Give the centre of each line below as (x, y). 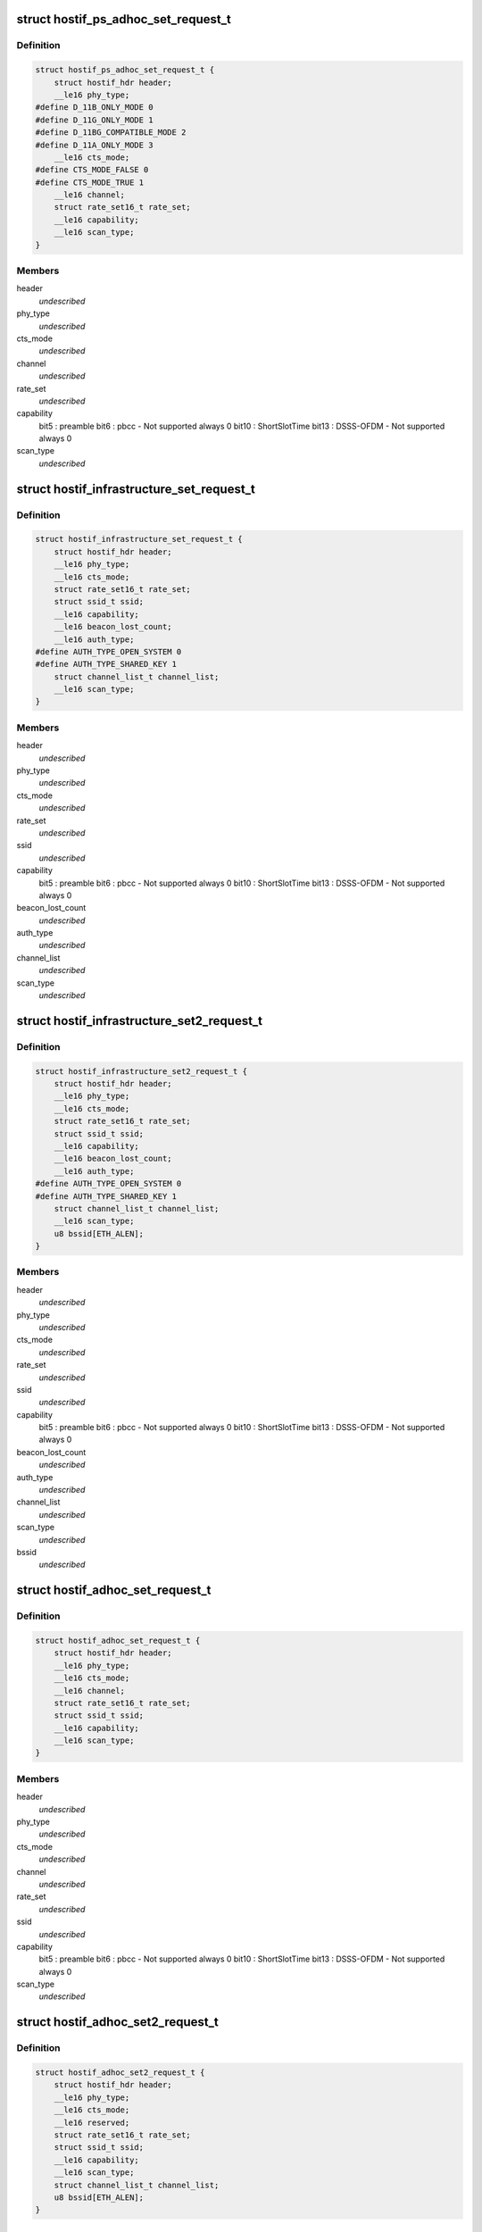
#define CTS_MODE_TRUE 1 (90, 182)
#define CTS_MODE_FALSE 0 (92, 170)
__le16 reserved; (92, 2122)
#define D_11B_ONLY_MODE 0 (94, 108)
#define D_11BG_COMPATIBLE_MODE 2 (111, 133)
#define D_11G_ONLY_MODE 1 (94, 120)
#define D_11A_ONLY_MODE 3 (94, 145)
